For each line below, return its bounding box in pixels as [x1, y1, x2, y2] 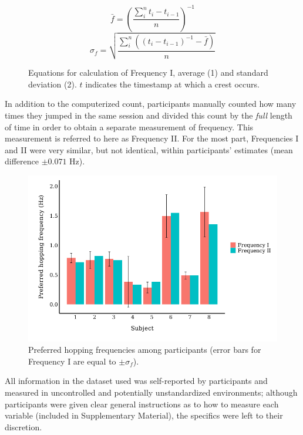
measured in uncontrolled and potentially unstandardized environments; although [5, 386, 298, 398]
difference [5, 155, 39, 167]
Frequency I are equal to [28, 355, 116, 367]
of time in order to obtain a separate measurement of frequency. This [5, 120, 254, 133]
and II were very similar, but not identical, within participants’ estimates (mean [5, 143, 293, 156]
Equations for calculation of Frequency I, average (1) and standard [28, 66, 268, 79]
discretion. [5, 420, 42, 433]
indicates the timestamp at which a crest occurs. [85, 77, 260, 90]
